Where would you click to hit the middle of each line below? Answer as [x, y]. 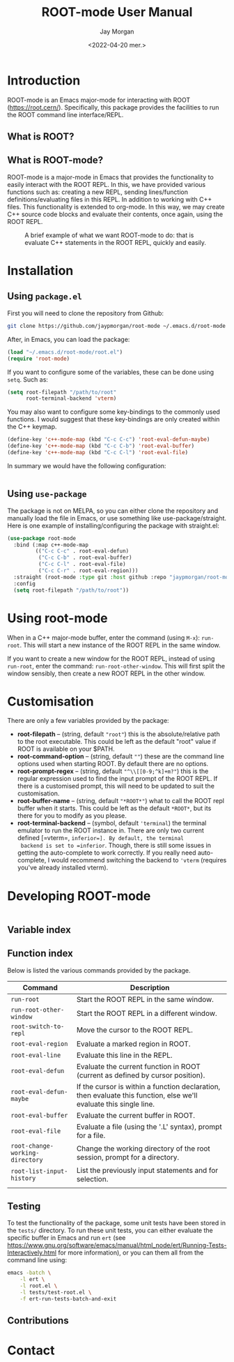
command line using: [37, 1260]
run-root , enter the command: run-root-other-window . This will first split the [116, 666]
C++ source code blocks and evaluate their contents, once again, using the [115, 214]
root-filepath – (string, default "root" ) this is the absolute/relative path [119, 734]
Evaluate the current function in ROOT [138, 1066]
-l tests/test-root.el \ [56, 1293]
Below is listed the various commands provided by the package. [99, 970]
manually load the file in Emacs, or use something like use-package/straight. [117, 518]
